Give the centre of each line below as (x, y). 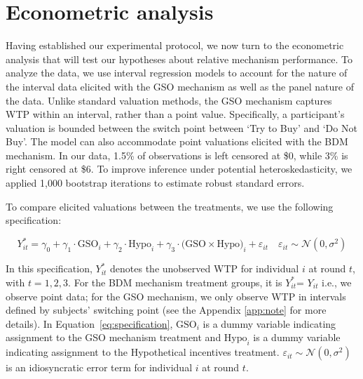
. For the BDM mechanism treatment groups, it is (175, 282)
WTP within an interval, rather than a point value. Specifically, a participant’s (175, 114)
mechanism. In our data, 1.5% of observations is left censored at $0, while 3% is (177, 155)
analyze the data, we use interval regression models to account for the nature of (177, 73)
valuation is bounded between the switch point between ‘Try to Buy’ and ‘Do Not (181, 127)
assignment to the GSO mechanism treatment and (114, 337)
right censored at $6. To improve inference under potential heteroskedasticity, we (179, 169)
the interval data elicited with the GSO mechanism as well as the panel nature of (180, 86)
